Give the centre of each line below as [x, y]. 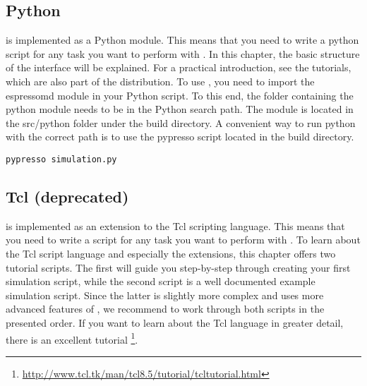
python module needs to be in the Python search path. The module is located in [180, 109]
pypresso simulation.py [61, 159]
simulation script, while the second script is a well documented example [161, 281]
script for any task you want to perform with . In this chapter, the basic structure [183, 53]
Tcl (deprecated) [67, 196]
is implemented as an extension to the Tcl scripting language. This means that [175, 225]
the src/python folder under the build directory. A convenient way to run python [181, 122]
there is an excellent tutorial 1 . [72, 338]
